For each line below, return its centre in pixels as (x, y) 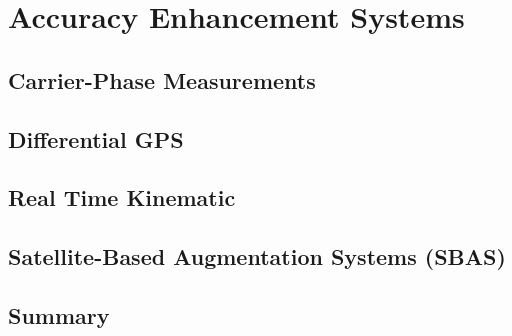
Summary (59, 314)
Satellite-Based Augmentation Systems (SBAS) (257, 256)
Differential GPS (96, 138)
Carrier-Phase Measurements (162, 79)
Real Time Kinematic (122, 197)
